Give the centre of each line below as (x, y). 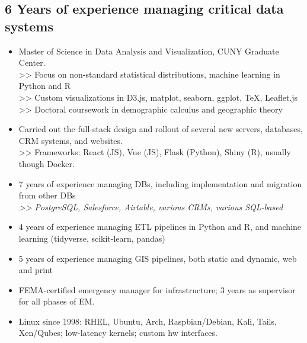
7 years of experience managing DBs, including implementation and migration (160, 183)
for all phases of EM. (57, 301)
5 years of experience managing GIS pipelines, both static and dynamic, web (158, 258)
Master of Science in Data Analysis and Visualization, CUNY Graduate (149, 51)
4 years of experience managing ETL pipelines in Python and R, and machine (160, 227)
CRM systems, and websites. (71, 140)
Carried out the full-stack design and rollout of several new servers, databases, (161, 129)
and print (36, 270)
